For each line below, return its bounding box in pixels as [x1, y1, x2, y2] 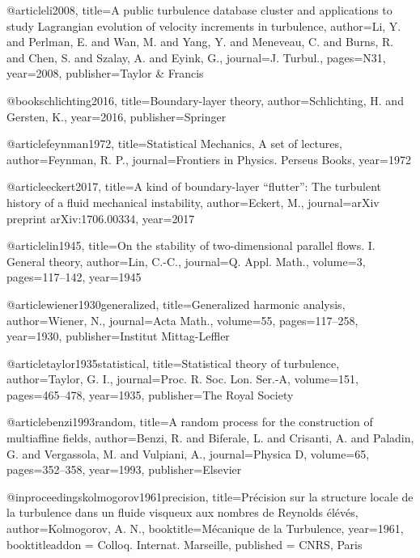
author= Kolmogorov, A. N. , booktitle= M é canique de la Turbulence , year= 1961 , [6, 520, 404, 537]
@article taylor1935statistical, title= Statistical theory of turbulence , [6, 354, 340, 371]
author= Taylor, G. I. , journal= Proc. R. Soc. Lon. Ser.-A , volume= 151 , [6, 370, 358, 387]
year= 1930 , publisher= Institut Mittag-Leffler [6, 328, 230, 345]
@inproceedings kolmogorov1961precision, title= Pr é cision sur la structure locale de [6, 488, 414, 505]
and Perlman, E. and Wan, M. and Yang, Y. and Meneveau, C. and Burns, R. [6, 33, 394, 50]
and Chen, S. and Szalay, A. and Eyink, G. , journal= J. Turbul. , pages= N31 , [6, 49, 386, 66]
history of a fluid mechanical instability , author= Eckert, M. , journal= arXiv [6, 193, 380, 210]
